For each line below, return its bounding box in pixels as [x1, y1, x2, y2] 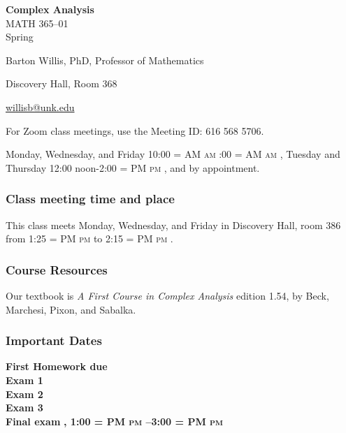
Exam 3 [6, 400, 43, 415]
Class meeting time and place [6, 190, 175, 207]
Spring [6, 29, 34, 44]
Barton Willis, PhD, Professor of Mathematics [6, 52, 204, 67]
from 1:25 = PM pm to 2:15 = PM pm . [6, 231, 173, 246]
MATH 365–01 [6, 15, 69, 30]
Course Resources [6, 260, 108, 278]
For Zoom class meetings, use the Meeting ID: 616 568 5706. [6, 123, 264, 138]
